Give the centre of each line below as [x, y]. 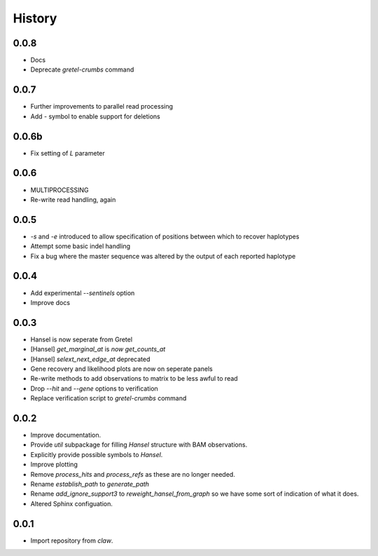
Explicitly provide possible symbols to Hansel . [97, 454]
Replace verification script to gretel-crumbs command [108, 398]
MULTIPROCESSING [59, 190]
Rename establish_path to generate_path [90, 484]
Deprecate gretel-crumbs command [82, 69]
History [35, 18]
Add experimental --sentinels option [83, 293]
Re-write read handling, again [73, 199]
